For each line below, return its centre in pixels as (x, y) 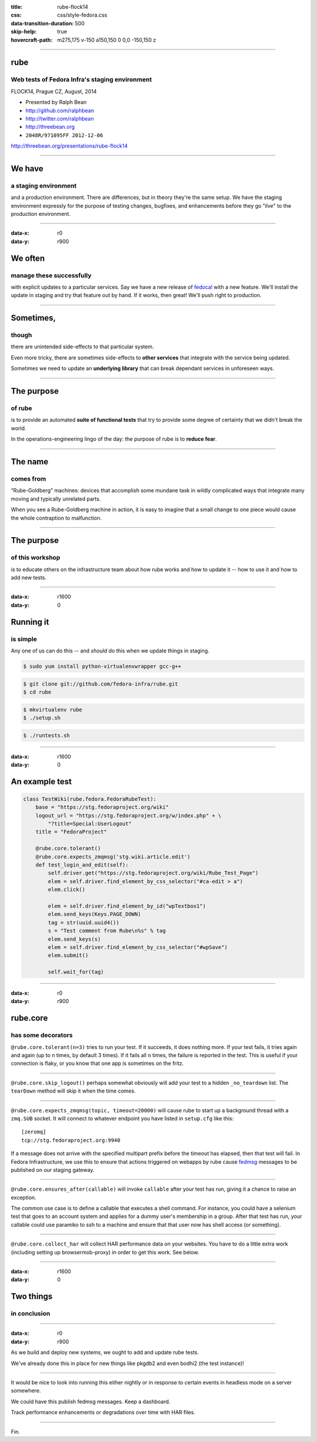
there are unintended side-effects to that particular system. (82, 347)
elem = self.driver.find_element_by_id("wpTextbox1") (127, 906)
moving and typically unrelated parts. (56, 499)
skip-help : (24, 32)
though (21, 335)
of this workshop (36, 558)
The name (30, 462)
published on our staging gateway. (53, 1170)
